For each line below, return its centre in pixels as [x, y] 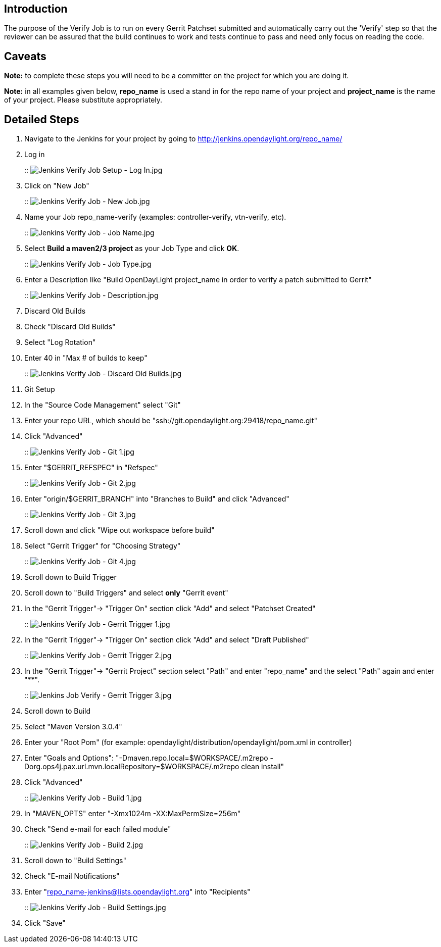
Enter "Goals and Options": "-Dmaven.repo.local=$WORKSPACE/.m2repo [146, 758]
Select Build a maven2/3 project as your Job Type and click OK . [132, 248]
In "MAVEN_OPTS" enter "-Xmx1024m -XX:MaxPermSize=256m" [133, 814]
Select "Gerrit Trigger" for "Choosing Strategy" [103, 546]
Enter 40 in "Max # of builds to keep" [86, 358]
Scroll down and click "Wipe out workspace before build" [119, 530]
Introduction [36, 9]
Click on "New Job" [57, 186]
